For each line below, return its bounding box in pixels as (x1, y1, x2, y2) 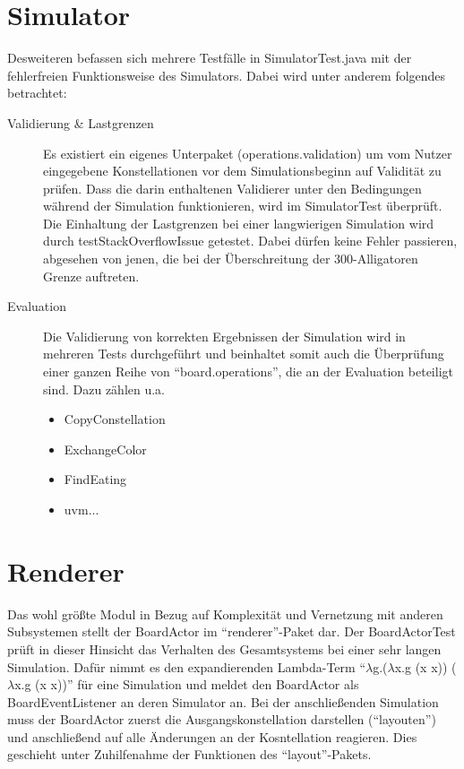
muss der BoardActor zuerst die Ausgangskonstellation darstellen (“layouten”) (7, 710, 436, 729)
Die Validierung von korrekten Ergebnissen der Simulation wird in (43, 326, 406, 345)
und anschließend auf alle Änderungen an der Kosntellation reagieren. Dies (7, 727, 417, 746)
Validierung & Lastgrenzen (7, 113, 154, 132)
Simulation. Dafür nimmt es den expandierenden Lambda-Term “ (7, 657, 365, 676)
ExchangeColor (64, 439, 147, 458)
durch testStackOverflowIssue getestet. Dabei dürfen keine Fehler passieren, (43, 231, 458, 250)
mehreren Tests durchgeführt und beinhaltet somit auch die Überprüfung (43, 344, 444, 363)
